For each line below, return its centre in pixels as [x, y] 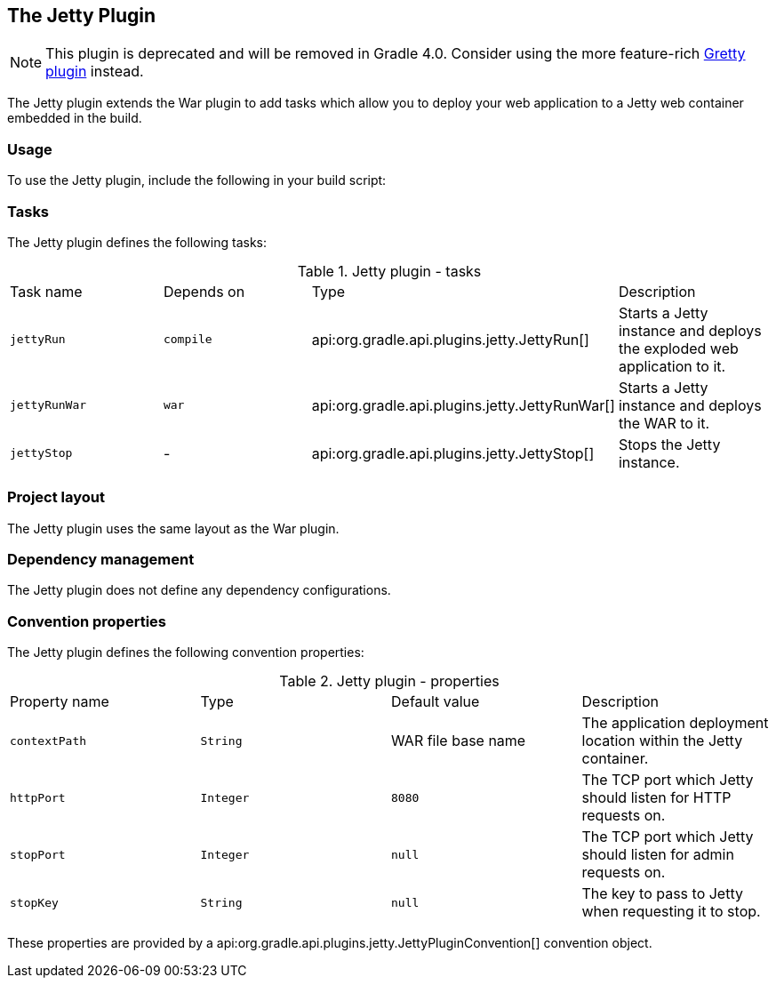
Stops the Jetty [669, 444]
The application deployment [675, 723]
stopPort [38, 854]
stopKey [34, 902]
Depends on [204, 291]
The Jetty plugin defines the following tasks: [137, 242]
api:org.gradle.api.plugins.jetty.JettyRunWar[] [463, 405]
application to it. [672, 366]
